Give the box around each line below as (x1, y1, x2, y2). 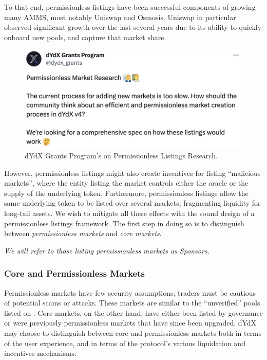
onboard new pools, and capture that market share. (4, 31, 166, 42)
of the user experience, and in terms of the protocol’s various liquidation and (4, 337, 245, 348)
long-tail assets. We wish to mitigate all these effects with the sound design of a (4, 208, 255, 219)
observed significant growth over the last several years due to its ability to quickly (4, 22, 262, 32)
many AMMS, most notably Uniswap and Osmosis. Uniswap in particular (4, 11, 236, 22)
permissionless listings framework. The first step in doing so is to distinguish (4, 218, 244, 228)
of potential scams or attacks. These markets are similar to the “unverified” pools (4, 297, 260, 308)
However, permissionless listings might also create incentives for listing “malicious (4, 167, 261, 178)
